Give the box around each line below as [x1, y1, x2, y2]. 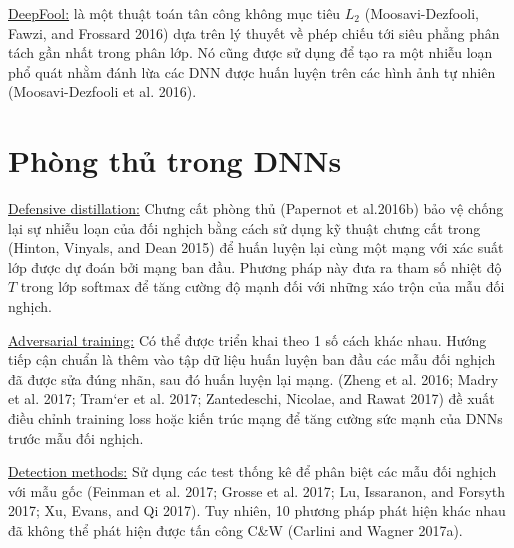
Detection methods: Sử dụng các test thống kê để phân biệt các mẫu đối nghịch [8, 461, 497, 482]
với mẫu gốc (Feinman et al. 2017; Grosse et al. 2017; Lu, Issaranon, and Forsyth [8, 480, 506, 501]
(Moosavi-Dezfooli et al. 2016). [8, 81, 197, 102]
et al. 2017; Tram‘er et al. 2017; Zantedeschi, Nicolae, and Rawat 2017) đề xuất [8, 388, 495, 409]
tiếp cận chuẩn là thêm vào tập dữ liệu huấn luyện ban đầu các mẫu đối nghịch [8, 349, 496, 370]
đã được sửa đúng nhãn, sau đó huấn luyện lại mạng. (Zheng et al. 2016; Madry [8, 368, 499, 389]
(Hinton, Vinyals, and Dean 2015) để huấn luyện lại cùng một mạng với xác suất [8, 237, 504, 258]
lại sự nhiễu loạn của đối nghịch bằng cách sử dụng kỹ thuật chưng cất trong [8, 217, 481, 238]
